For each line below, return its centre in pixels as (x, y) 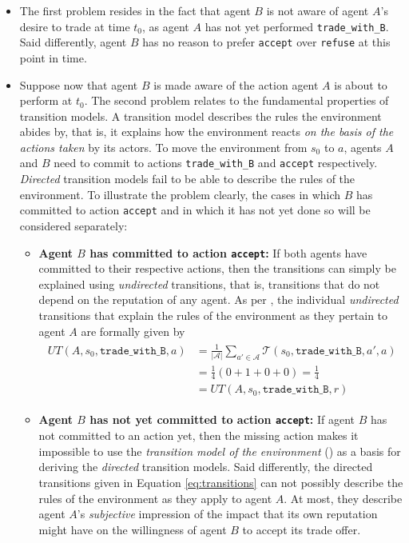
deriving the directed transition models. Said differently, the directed (206, 467)
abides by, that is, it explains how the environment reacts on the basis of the (206, 132)
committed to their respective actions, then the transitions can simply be (217, 268)
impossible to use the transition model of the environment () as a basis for (220, 451)
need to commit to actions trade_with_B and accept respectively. (216, 163)
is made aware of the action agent (236, 84)
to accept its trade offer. (302, 529)
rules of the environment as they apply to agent (155, 498)
